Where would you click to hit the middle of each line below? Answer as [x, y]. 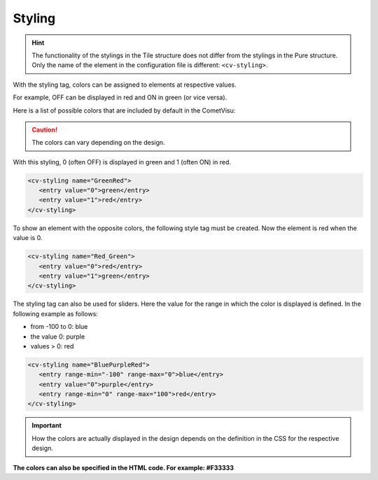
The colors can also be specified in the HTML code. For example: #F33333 [124, 467]
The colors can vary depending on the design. [98, 143]
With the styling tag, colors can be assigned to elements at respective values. [125, 85]
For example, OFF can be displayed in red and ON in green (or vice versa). [120, 97]
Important [47, 425]
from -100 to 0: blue [59, 327]
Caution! [45, 129]
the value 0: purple [58, 337]
